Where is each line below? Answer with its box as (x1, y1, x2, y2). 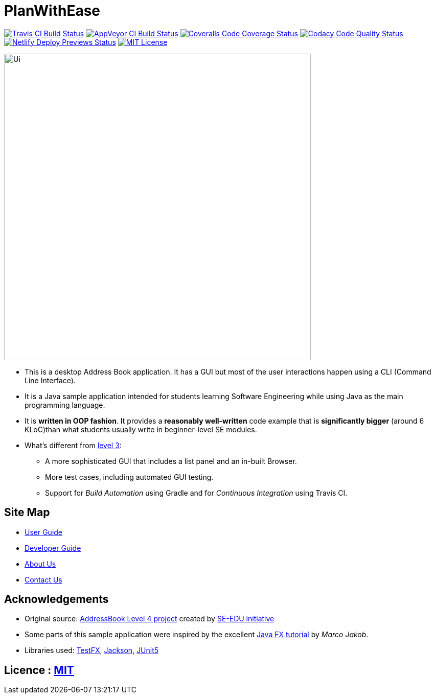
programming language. (25, 400, 105, 409)
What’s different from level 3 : (25, 440, 122, 450)
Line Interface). (25, 376, 76, 385)
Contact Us (25, 575, 62, 584)
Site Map (4, 506, 50, 519)
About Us (25, 559, 56, 568)
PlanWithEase (4, 2, 101, 19)
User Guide (25, 527, 63, 537)
